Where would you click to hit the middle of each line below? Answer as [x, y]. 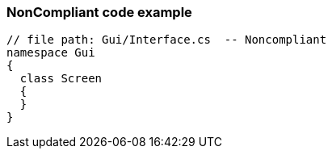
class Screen [61, 79]
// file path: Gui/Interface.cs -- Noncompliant [167, 40]
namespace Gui [51, 53]
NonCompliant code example [99, 12]
